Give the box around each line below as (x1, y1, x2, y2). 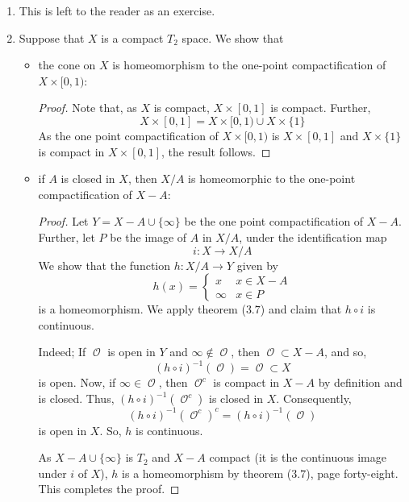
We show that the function (38, 256, 171, 273)
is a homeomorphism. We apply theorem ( (38, 301, 246, 317)
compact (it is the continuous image (209, 449, 386, 466)
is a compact (101, 29, 164, 46)
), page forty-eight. (306, 464, 399, 481)
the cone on (38, 56, 96, 73)
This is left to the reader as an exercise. (19, 2, 215, 19)
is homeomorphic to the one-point (188, 170, 356, 187)
